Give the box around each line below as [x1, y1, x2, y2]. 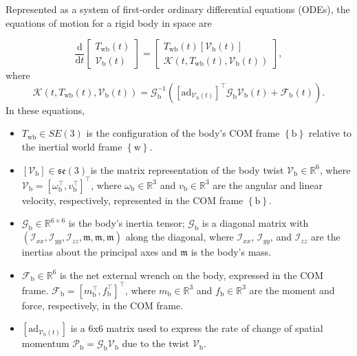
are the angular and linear [213, 177, 323, 192]
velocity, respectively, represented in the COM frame [21, 192, 244, 207]
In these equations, [6, 102, 85, 117]
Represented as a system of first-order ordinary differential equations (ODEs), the [6, 2, 350, 16]
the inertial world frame [21, 139, 122, 153]
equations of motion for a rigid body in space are [6, 15, 212, 30]
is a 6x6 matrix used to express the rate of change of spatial [70, 321, 323, 335]
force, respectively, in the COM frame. [21, 298, 184, 312]
